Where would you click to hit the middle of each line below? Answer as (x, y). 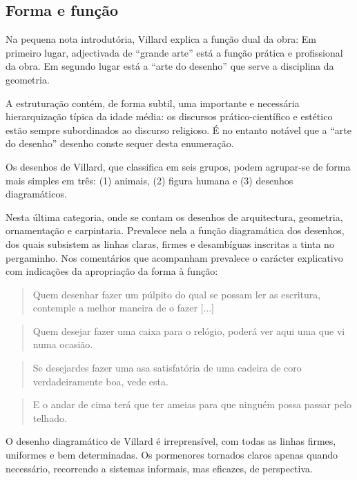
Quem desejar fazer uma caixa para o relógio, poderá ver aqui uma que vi (189, 330)
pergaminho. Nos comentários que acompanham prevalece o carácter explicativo (174, 257)
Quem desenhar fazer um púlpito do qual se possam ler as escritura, (177, 294)
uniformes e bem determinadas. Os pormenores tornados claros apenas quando (172, 455)
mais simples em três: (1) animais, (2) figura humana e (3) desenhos (149, 180)
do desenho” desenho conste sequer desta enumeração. (120, 143)
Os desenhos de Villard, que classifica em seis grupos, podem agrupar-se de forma (178, 166)
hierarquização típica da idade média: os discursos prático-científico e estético (169, 116)
